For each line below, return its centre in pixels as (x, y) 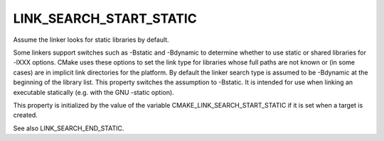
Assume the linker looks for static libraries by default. (91, 40)
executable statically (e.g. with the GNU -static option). (94, 92)
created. (26, 115)
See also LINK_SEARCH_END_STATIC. (69, 128)
